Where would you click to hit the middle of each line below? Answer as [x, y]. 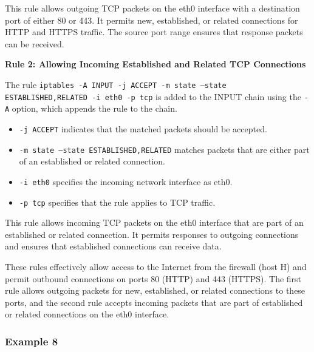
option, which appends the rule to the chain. [94, 108]
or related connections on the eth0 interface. [87, 314]
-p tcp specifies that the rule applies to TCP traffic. [117, 202]
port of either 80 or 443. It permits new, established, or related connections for [152, 20]
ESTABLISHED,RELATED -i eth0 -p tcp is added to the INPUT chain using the [153, 96]
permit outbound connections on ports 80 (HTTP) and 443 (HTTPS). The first [153, 278]
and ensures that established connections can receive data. [113, 246]
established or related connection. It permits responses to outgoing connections [152, 234]
